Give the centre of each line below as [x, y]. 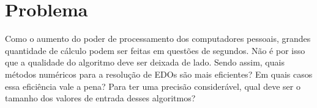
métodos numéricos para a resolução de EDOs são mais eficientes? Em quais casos [159, 74]
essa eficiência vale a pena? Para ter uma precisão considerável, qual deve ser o [153, 86]
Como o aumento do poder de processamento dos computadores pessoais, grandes [158, 39]
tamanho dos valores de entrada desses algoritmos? [100, 98]
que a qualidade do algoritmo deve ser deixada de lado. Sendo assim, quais [145, 62]
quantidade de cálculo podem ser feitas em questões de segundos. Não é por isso [155, 50]
